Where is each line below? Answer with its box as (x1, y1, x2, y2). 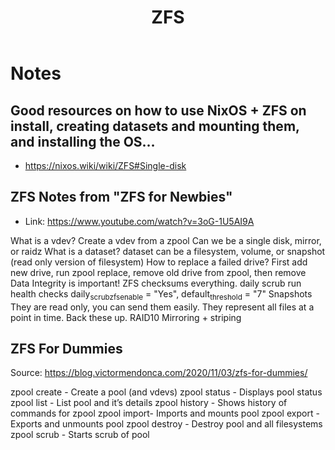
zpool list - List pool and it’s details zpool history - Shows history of (10, 397, 288, 409)
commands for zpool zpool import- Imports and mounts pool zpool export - (10, 407, 320, 420)
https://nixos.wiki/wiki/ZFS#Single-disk (24, 160, 187, 171)
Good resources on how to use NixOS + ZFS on (10, 102, 307, 119)
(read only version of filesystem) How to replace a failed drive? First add (10, 256, 308, 268)
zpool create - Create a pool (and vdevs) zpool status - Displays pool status (10, 386, 323, 398)
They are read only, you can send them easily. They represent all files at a (10, 301, 315, 313)
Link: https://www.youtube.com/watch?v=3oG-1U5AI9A (24, 215, 255, 227)
